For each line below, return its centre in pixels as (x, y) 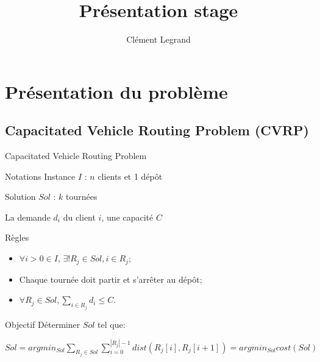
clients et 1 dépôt (130, 176)
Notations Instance (40, 176)
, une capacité (127, 217)
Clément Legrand (158, 39)
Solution (20, 197)
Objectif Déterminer (43, 324)
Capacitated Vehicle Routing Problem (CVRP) (157, 130)
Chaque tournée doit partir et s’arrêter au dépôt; (111, 279)
